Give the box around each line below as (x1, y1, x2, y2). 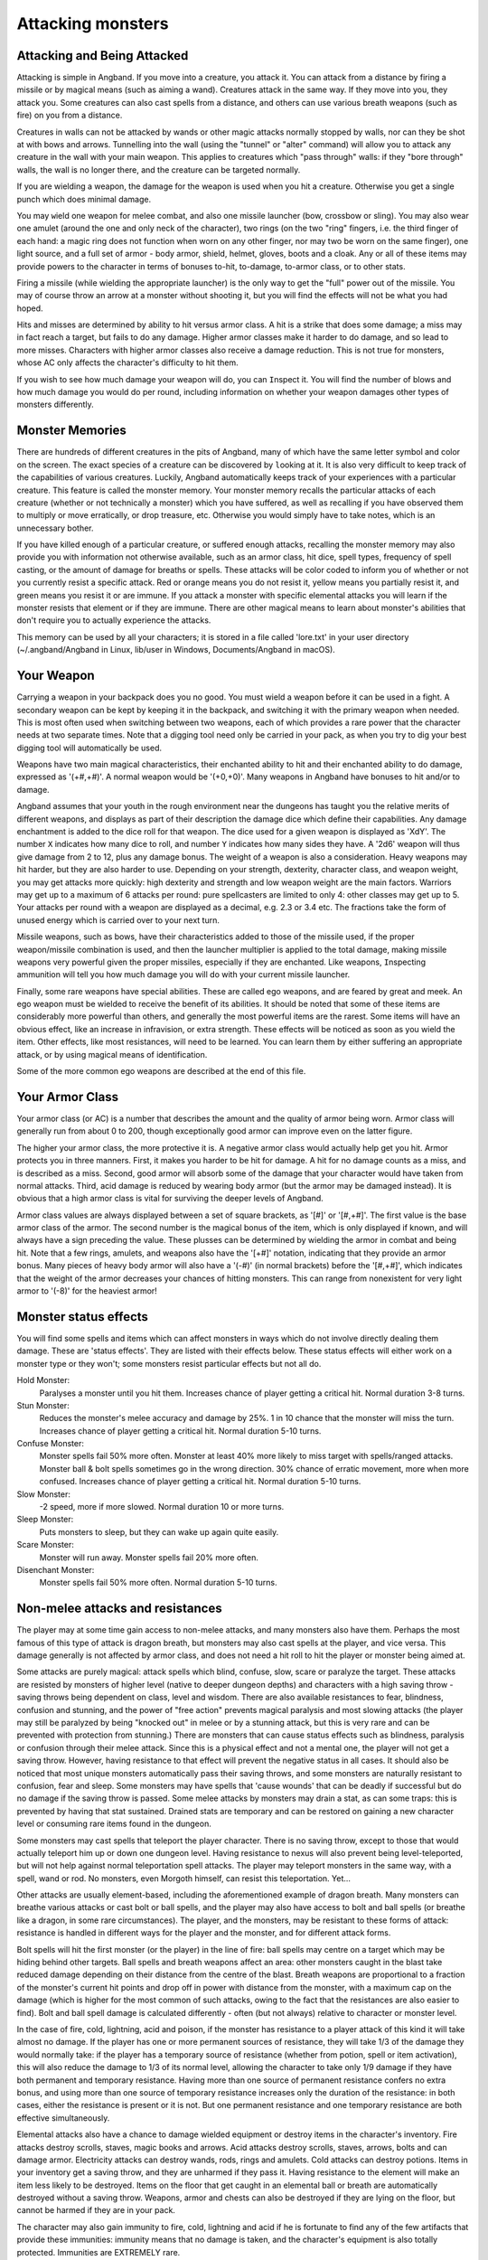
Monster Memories (16, 423, 127, 438)
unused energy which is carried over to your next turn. (16, 914, 221, 926)
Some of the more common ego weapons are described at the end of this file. (16, 1066, 306, 1077)
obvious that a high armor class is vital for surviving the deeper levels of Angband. (16, 1193, 324, 1204)
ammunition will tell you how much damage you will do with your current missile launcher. (16, 969, 351, 980)
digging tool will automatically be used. (16, 742, 163, 753)
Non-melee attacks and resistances (16, 1601, 222, 1616)
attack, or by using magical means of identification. (16, 1049, 208, 1059)
